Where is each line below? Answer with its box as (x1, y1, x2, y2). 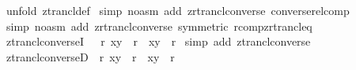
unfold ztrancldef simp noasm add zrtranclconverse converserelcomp (6, 2, 350, 18)
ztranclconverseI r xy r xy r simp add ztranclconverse (6, 33, 311, 50)
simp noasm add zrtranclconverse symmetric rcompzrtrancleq (6, 17, 312, 34)
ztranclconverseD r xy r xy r (6, 48, 175, 64)
